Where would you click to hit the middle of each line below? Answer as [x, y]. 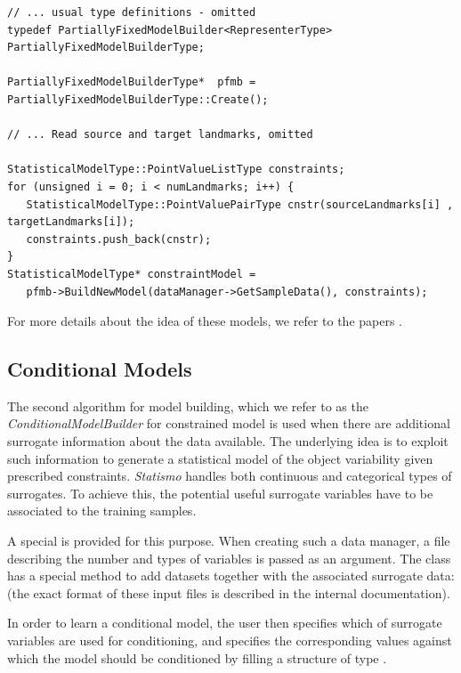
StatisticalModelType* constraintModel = [132, 274]
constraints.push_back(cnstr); [119, 239]
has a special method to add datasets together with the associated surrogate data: [231, 576]
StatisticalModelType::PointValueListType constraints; [176, 170]
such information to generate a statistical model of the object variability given [220, 458]
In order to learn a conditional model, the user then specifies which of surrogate [225, 623]
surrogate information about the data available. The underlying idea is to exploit [228, 441]
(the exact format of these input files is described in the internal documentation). [229, 592]
